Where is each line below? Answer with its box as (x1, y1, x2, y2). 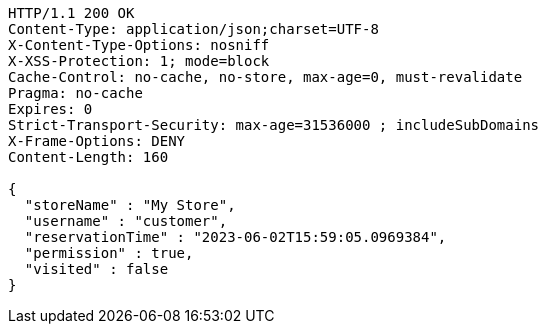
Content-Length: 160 (8, 149, 169, 165)
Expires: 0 (8, 101, 93, 117)
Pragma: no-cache (8, 85, 143, 101)
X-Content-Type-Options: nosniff (8, 37, 270, 53)
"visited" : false (24, 261, 169, 277)
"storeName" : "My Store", (24, 197, 236, 213)
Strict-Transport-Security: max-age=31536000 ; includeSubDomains (8, 117, 540, 133)
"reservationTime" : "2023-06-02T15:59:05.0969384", (24, 229, 447, 245)
